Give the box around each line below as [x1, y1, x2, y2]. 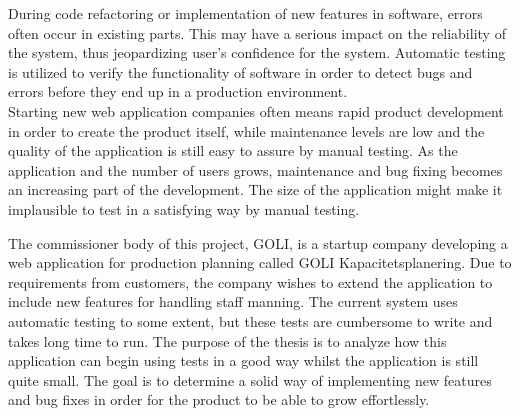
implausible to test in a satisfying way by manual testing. [8, 198, 360, 219]
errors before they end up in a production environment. [8, 81, 348, 102]
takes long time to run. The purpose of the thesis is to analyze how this [8, 330, 447, 351]
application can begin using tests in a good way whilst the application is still [8, 350, 479, 371]
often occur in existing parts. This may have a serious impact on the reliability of [8, 22, 506, 43]
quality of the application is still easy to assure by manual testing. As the [8, 140, 458, 161]
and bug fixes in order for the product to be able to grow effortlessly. [8, 389, 430, 410]
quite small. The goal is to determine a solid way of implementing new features [8, 369, 492, 390]
